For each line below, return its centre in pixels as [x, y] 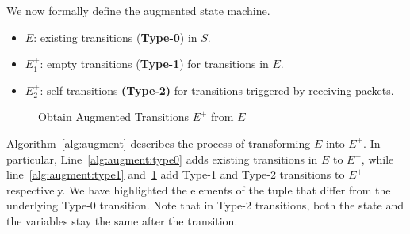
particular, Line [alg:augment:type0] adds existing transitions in [162, 159]
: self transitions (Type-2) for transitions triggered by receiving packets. [217, 90]
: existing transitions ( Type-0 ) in [115, 37]
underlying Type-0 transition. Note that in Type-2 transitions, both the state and [205, 205]
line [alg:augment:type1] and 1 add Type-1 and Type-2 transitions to [176, 174]
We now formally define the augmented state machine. [138, 10]
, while [377, 159]
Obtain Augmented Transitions [113, 117]
